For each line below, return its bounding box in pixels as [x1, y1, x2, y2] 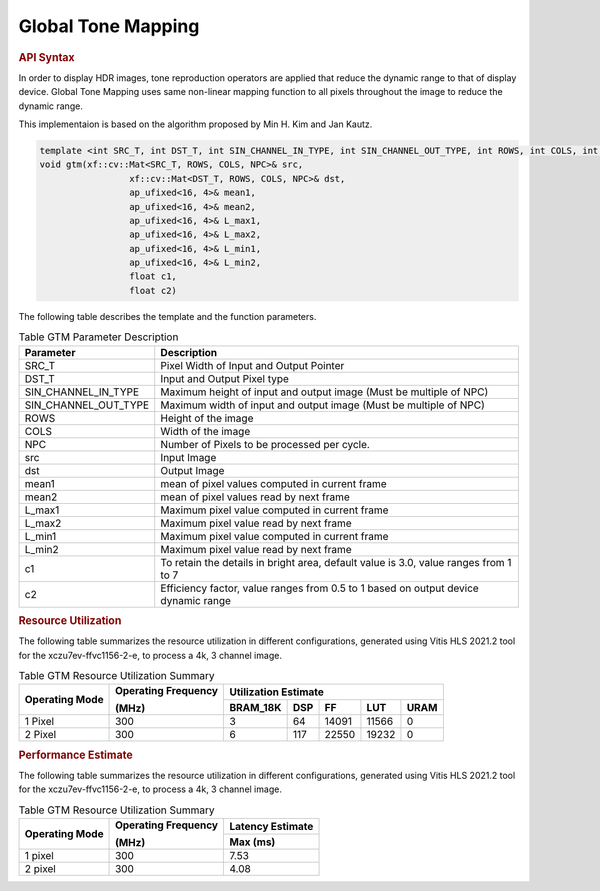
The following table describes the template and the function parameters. [18, 310, 317, 322]
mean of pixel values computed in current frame [160, 476, 387, 490]
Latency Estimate [229, 820, 314, 833]
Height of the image [160, 411, 254, 425]
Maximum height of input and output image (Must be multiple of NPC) [160, 385, 489, 399]
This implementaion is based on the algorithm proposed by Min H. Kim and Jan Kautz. [18, 118, 373, 130]
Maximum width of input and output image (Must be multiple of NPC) [160, 398, 485, 412]
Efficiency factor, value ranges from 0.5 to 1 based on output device [160, 581, 479, 595]
